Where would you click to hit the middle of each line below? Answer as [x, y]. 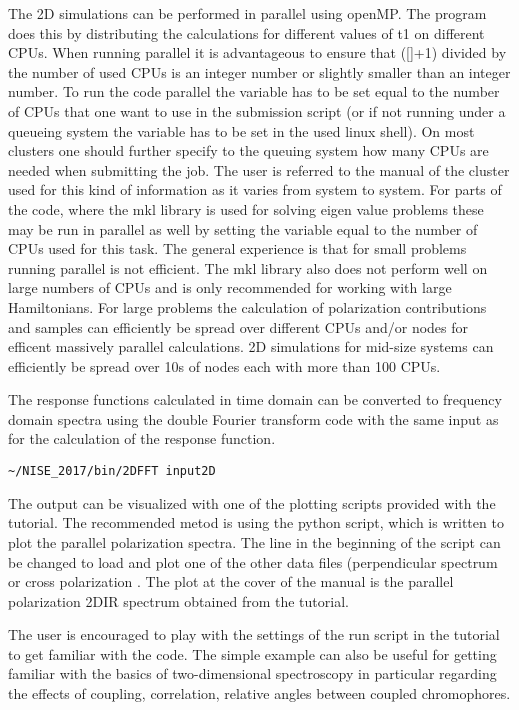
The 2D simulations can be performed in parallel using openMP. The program [247, 13]
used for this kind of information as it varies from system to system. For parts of [255, 189]
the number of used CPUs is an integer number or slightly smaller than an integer [259, 71]
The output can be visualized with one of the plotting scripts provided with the [252, 502]
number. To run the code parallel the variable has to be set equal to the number [254, 91]
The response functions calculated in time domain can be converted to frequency [255, 399]
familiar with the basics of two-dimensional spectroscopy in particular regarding [252, 673]
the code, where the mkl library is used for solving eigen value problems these [246, 208]
